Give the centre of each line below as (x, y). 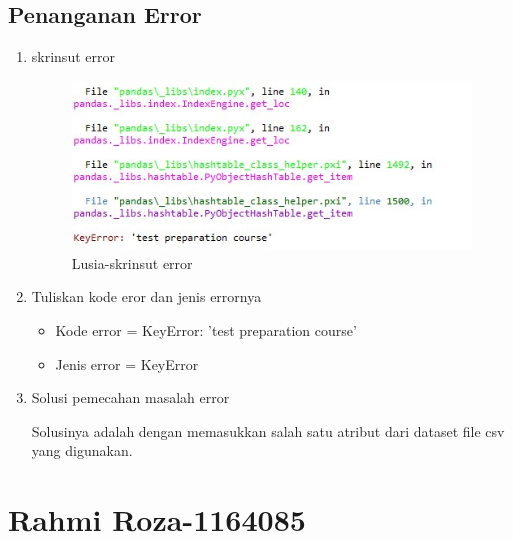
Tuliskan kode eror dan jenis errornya (146, 296)
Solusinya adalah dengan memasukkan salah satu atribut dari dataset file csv (268, 430)
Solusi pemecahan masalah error (130, 397)
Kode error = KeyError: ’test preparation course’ (206, 329)
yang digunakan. (82, 450)
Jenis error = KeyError (127, 363)
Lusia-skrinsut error (132, 262)
